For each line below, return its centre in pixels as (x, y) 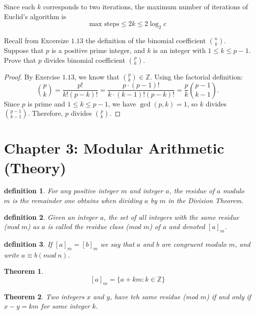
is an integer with (179, 50)
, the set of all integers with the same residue (171, 217)
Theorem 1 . (24, 271)
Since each (20, 6)
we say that (117, 244)
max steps (104, 24)
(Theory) (35, 167)
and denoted (187, 226)
